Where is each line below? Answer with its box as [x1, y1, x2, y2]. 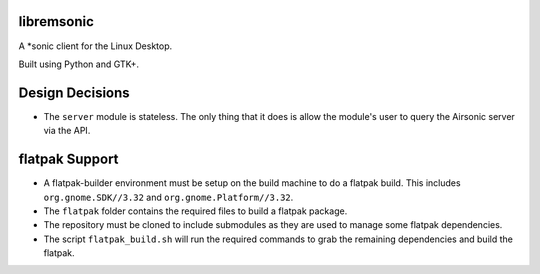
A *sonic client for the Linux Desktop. [18, 40, 173, 52]
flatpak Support [18, 151, 119, 168]
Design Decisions [18, 84, 130, 101]
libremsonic [18, 13, 95, 30]
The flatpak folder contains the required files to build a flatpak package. [43, 205, 348, 217]
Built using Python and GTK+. [18, 58, 140, 70]
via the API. [43, 125, 91, 137]
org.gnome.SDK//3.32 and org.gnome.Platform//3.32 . [43, 191, 294, 203]
